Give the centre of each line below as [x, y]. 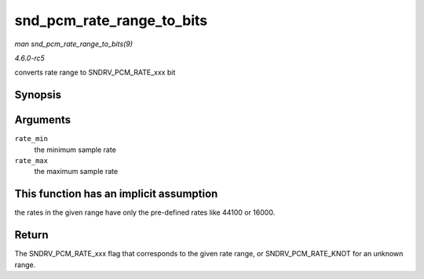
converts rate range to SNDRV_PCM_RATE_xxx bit [95, 72]
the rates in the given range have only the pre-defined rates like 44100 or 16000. [145, 212]
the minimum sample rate [75, 150]
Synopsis [38, 95]
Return [31, 235]
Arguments [43, 120]
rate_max [31, 161]
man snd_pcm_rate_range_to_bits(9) [74, 44]
